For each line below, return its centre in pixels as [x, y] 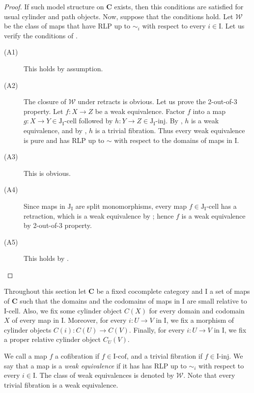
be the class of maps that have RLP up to [67, 26]
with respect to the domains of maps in [173, 140]
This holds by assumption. [63, 68]
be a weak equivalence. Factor [140, 111]
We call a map [26, 356]
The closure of [45, 101]
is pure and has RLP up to [64, 140]
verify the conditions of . [41, 35]
